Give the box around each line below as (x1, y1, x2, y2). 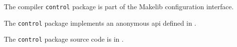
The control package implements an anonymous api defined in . (4, 17, 197, 28)
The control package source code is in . (4, 34, 124, 44)
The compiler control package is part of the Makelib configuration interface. (4, 1, 234, 11)
